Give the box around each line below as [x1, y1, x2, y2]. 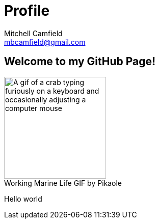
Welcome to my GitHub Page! [4, 55, 156, 68]
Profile [4, 2, 50, 19]
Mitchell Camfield [4, 29, 63, 38]
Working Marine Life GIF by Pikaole [4, 178, 122, 187]
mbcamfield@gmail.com [4, 37, 86, 46]
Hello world [4, 194, 42, 203]
